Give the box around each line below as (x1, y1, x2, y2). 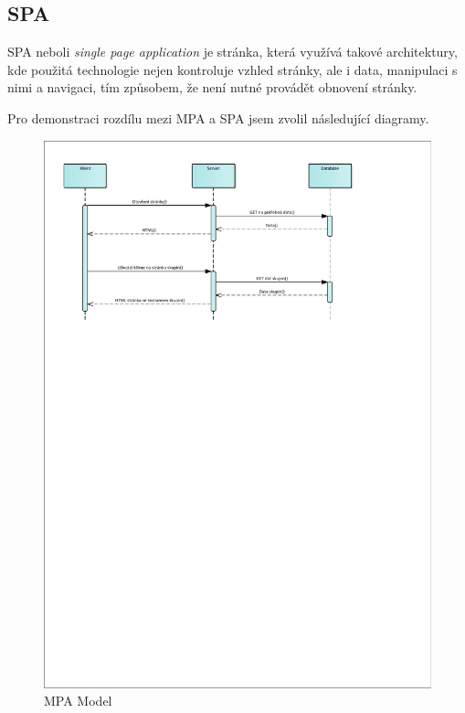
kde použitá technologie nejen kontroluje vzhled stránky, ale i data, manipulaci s (7, 59, 458, 79)
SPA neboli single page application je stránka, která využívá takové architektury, (7, 42, 458, 61)
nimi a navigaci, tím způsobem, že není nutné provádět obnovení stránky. (7, 78, 417, 97)
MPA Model (44, 691, 112, 710)
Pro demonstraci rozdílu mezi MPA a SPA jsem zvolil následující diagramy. (7, 108, 429, 127)
